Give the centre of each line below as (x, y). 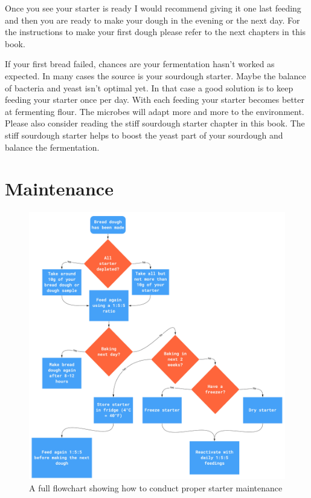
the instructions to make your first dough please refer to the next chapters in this (155, 32)
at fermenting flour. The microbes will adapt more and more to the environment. (155, 111)
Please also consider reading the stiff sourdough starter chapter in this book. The (155, 123)
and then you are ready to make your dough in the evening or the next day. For (152, 20)
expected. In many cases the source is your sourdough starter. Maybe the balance (155, 75)
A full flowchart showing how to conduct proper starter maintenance (156, 487)
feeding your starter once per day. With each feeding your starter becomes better (155, 100)
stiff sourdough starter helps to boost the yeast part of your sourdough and (144, 135)
